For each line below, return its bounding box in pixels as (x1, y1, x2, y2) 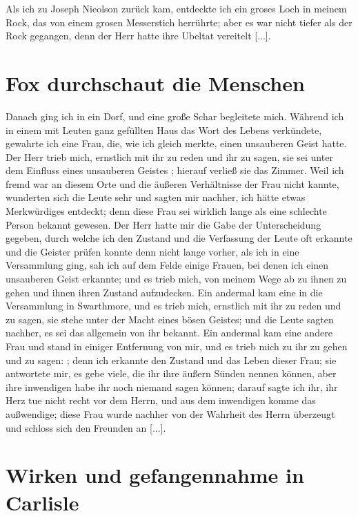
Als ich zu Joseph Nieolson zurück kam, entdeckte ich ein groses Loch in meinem (6, 1, 347, 15)
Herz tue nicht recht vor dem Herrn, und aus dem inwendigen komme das (6, 393, 316, 408)
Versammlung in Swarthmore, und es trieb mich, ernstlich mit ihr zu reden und (6, 298, 341, 313)
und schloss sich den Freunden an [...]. (6, 420, 166, 434)
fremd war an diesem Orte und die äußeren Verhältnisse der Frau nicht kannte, (6, 176, 339, 191)
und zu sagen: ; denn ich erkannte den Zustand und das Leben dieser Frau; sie (6, 352, 337, 367)
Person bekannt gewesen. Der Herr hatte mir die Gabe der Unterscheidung (6, 217, 321, 231)
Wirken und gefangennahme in (6, 461, 304, 489)
